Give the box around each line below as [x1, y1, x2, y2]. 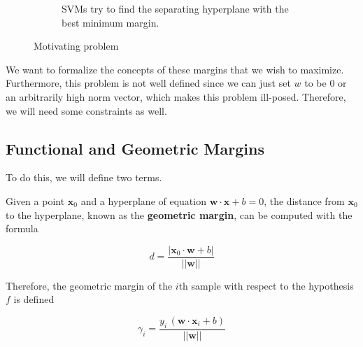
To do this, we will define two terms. [6, 170, 162, 185]
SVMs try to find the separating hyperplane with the [62, 1, 289, 15]
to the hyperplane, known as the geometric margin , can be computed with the [6, 207, 353, 222]
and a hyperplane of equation [80, 193, 206, 208]
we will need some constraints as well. [6, 103, 167, 118]
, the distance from [264, 193, 345, 208]
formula [6, 221, 38, 236]
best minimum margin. [62, 15, 159, 29]
